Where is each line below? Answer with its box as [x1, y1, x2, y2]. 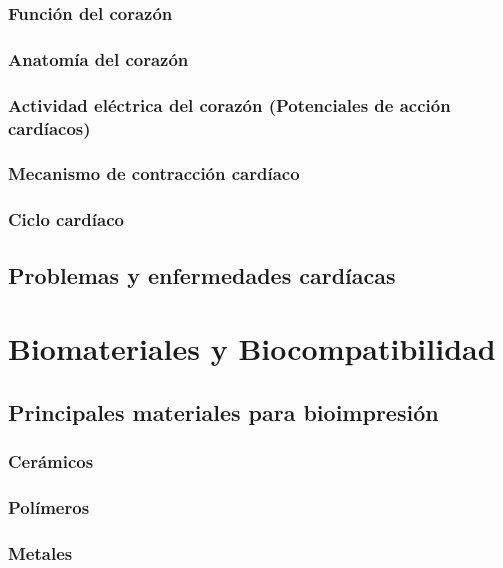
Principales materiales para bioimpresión [8, 396, 439, 427]
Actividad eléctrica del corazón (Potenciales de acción [8, 92, 451, 117]
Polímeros [8, 494, 90, 519]
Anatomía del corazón [8, 46, 189, 71]
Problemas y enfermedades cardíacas [8, 259, 396, 290]
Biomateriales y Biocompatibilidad [8, 328, 496, 369]
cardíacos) [8, 115, 91, 140]
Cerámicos [8, 449, 94, 473]
